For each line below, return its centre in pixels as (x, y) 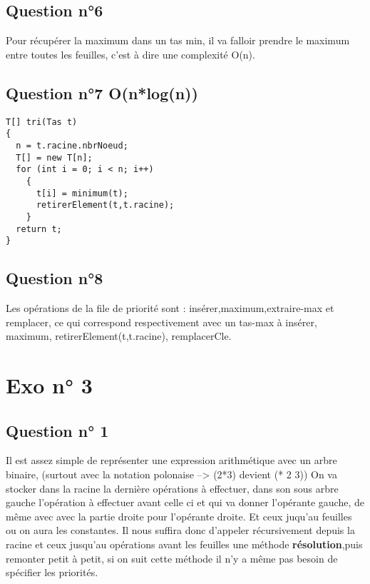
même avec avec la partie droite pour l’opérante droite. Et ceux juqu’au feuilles (179, 516)
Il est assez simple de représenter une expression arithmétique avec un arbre (171, 460)
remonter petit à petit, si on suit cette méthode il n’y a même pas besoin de (172, 558)
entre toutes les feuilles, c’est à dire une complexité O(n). (130, 54)
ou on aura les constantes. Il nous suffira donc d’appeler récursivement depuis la (180, 530)
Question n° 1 (57, 430)
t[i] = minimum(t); (82, 193)
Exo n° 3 (49, 384)
